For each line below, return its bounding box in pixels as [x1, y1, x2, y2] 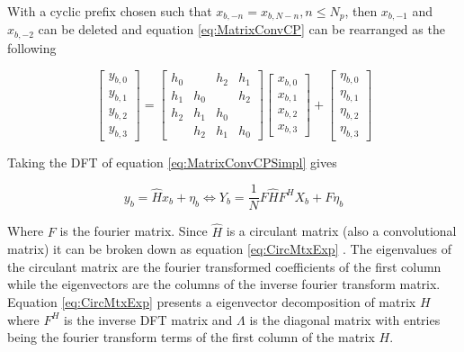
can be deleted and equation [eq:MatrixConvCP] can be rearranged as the [38, 20, 445, 39]
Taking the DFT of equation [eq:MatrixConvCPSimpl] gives [7, 152, 337, 171]
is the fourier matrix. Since [59, 221, 208, 240]
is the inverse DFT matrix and [64, 310, 233, 329]
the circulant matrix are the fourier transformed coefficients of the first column [7, 257, 442, 275]
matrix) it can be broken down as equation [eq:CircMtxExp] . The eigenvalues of [7, 239, 451, 258]
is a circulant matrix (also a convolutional [226, 221, 457, 240]
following [7, 38, 57, 57]
